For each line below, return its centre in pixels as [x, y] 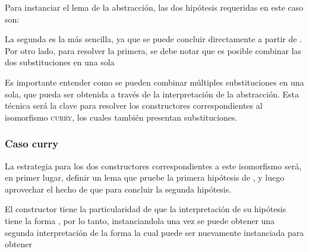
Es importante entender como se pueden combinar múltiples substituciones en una [154, 82]
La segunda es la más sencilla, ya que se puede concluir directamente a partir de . [154, 39]
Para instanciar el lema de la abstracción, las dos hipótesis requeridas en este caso [154, 7]
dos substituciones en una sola [60, 62]
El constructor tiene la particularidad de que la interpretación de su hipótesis [146, 209]
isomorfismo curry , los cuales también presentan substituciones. [121, 117]
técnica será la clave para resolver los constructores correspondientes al [134, 105]
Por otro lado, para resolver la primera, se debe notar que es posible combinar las [153, 50]
